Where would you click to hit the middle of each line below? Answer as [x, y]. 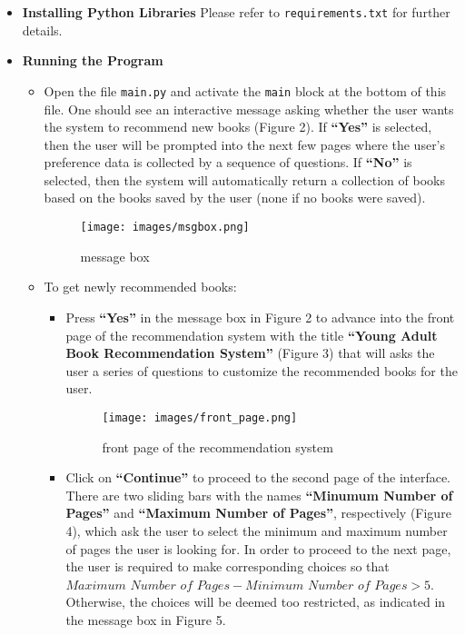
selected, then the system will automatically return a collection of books [244, 179]
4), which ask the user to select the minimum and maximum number [257, 530]
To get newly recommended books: [140, 287]
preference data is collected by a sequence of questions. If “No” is [228, 162]
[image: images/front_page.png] [200, 417]
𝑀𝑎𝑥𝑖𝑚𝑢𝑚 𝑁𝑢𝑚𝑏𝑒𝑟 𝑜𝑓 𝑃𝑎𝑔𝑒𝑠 [148, 585]
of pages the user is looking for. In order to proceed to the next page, [258, 548]
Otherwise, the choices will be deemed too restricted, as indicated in [256, 602]
